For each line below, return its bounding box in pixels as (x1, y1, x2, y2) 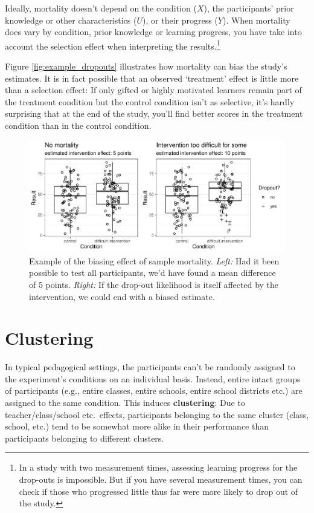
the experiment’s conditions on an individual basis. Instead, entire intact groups (5, 372, 301, 385)
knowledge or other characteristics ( (5, 13, 137, 26)
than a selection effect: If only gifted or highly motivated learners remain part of (5, 83, 302, 96)
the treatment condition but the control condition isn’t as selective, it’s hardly (5, 95, 295, 108)
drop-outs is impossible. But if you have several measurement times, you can (19, 473, 303, 485)
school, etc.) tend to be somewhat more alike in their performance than (5, 420, 269, 433)
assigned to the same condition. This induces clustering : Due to (5, 396, 245, 409)
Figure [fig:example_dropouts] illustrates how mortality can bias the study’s (5, 60, 287, 73)
